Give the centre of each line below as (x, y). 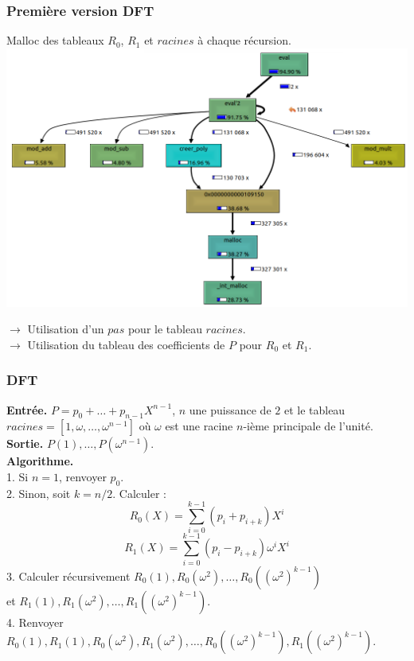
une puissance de (230, 409)
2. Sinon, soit (39, 493)
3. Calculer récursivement (68, 575)
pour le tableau (165, 329)
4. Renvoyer (35, 622)
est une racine (199, 426)
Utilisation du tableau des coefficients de (126, 344)
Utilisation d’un (66, 329)
